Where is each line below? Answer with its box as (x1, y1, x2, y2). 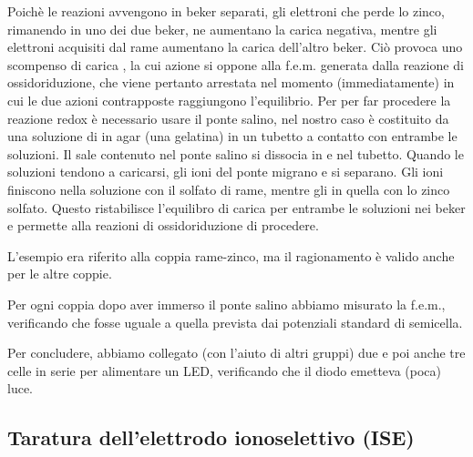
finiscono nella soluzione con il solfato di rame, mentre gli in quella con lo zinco (7, 179, 450, 198)
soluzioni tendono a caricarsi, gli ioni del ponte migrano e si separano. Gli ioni (7, 162, 444, 181)
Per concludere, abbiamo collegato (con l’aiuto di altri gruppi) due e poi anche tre (7, 343, 466, 362)
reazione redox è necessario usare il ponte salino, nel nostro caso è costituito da (7, 108, 449, 127)
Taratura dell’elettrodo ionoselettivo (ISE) (7, 423, 415, 452)
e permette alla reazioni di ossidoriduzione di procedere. (7, 216, 319, 235)
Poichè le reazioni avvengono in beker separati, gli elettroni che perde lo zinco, (7, 2, 445, 20)
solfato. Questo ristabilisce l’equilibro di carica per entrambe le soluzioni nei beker (7, 198, 466, 217)
